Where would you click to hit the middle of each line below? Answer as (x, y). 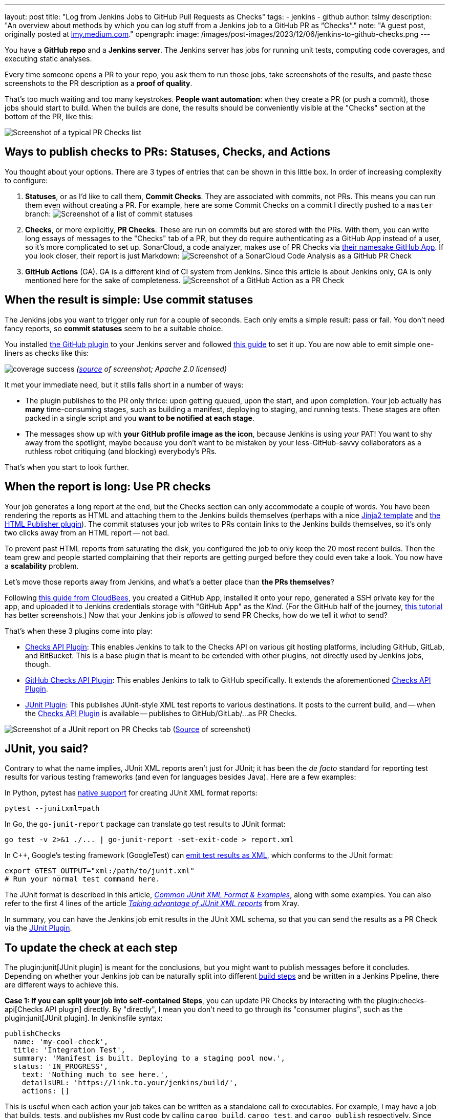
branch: (38, 213)
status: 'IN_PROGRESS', (61, 1067)
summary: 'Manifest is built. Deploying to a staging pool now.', (149, 1058)
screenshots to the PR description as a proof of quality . (99, 83)
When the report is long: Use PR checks (108, 487)
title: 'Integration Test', (69, 1050)
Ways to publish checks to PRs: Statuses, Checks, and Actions (168, 152)
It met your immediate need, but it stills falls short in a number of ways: (124, 384)
